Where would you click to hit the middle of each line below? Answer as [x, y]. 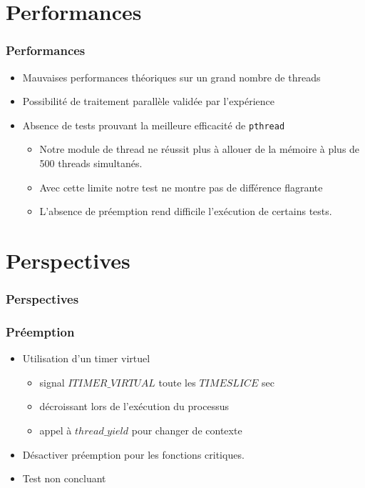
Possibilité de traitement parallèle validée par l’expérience [149, 101]
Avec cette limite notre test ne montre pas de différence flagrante [181, 187]
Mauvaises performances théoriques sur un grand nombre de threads [171, 77]
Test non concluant [64, 478]
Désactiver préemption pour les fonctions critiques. [133, 454]
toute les [177, 382]
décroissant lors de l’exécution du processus [134, 406]
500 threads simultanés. [91, 163]
